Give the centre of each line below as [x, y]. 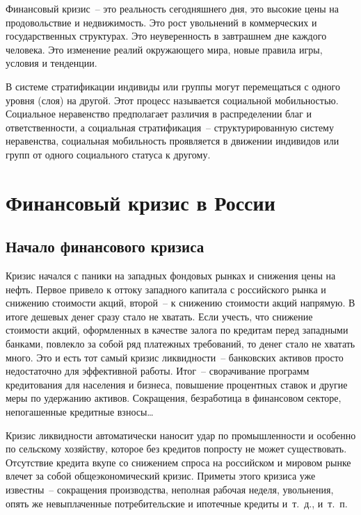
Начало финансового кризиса [105, 246]
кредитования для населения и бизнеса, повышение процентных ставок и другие [177, 384]
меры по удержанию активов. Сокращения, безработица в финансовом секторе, [174, 398]
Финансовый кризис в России [141, 202]
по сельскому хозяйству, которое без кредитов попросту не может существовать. [176, 449]
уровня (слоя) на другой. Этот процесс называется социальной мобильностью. [172, 100]
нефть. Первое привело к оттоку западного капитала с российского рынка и [166, 289]
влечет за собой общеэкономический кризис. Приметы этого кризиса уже [161, 476]
